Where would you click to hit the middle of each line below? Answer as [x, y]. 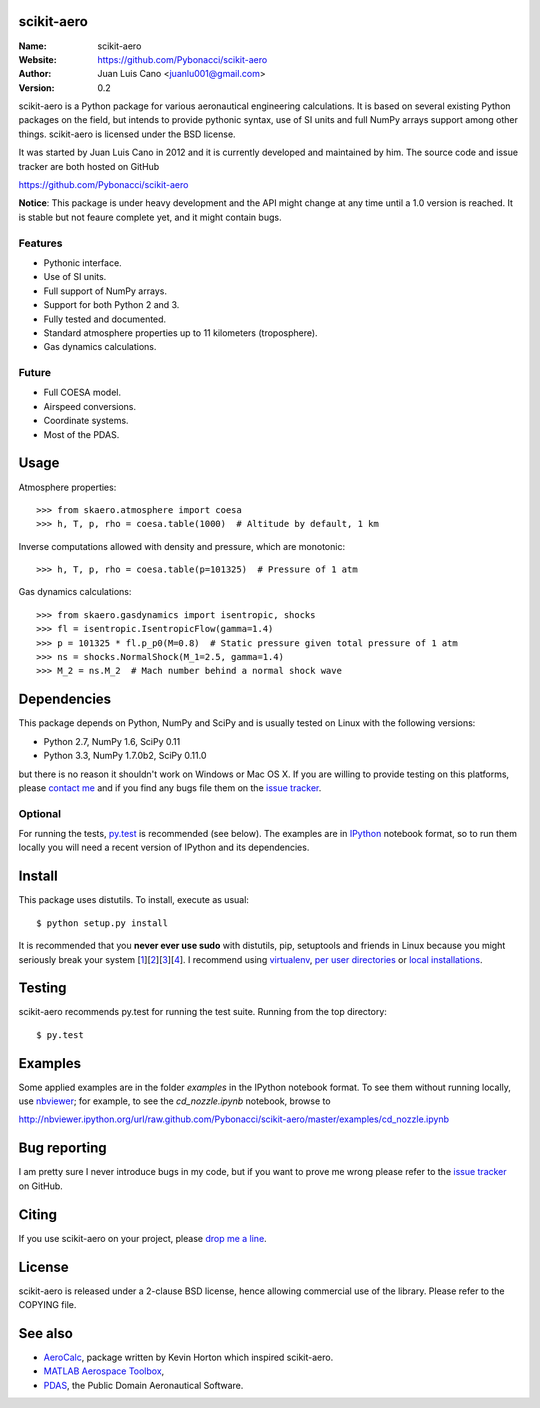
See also [46, 1333]
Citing [37, 1214]
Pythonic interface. [82, 262]
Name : [32, 46]
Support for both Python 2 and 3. [111, 305]
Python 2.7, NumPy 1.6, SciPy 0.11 [112, 741]
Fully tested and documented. [105, 319]
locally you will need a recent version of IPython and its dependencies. [164, 847]
